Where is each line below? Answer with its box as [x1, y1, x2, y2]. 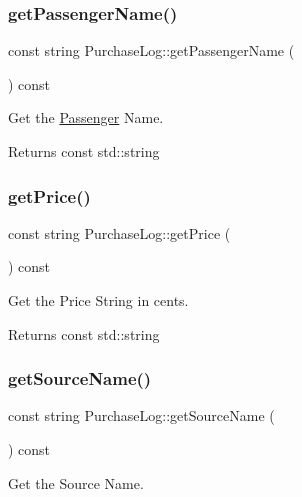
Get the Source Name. [8, 472, 144, 493]
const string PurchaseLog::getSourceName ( [8, 405, 275, 426]
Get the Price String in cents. [8, 290, 189, 310]
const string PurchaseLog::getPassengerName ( [8, 40, 295, 61]
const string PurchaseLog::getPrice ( [8, 222, 231, 243]
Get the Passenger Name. [8, 107, 164, 128]
